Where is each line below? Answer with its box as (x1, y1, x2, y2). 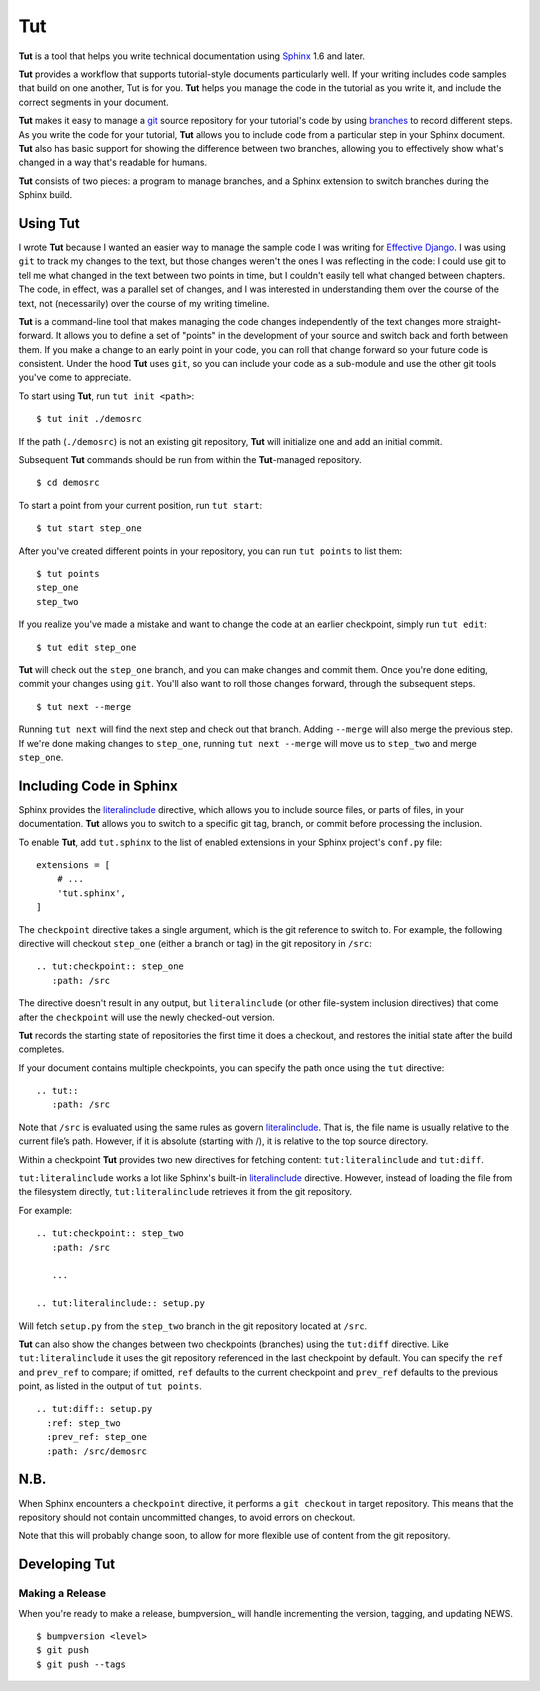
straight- (465, 315, 502, 327)
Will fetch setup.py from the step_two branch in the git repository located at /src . (18, 1320, 368, 1332)
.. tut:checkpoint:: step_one (36, 961, 185, 972)
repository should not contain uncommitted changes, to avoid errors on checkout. (18, 1511, 356, 1523)
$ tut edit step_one (36, 641, 137, 653)
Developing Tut (18, 1556, 116, 1573)
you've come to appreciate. (18, 371, 132, 384)
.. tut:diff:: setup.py (36, 1403, 153, 1415)
